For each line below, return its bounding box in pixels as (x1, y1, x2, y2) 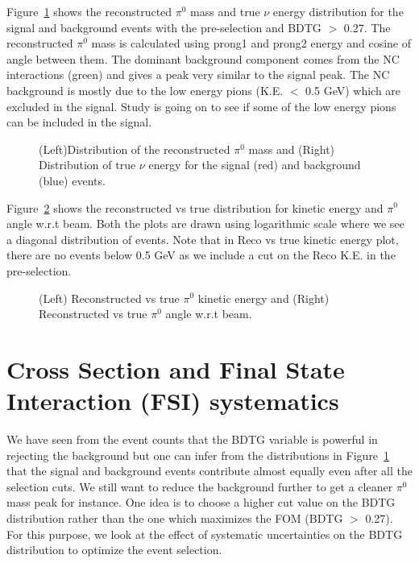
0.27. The (343, 19, 391, 35)
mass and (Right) (248, 140, 335, 157)
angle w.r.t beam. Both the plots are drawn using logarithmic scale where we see (6, 215, 404, 232)
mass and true (190, 3, 260, 19)
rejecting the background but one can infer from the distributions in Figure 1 (6, 446, 390, 463)
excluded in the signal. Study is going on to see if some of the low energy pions (6, 97, 396, 114)
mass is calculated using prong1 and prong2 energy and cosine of (91, 35, 411, 52)
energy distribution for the (272, 3, 404, 19)
